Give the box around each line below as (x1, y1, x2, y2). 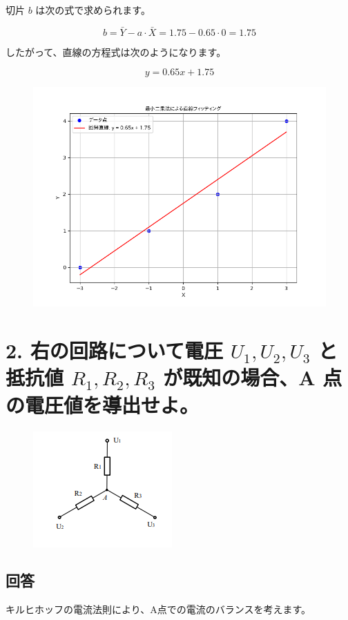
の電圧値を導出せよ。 (6, 390, 200, 418)
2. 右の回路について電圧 (6, 336, 223, 365)
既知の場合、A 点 (182, 363, 342, 391)
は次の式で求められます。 (35, 3, 151, 17)
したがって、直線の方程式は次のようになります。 (6, 44, 226, 59)
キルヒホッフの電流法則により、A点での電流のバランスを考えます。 (6, 602, 311, 617)
